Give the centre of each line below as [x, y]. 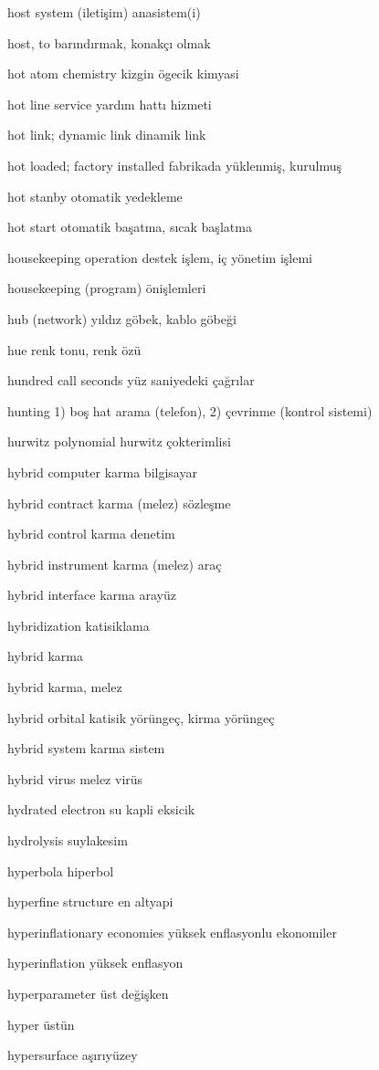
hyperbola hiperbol [61, 871]
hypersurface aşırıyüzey [73, 1055]
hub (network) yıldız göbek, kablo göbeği [122, 318]
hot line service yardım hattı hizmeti [110, 104]
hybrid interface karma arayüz [92, 595]
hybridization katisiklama [79, 625]
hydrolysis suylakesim [68, 840]
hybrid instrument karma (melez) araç [115, 564]
